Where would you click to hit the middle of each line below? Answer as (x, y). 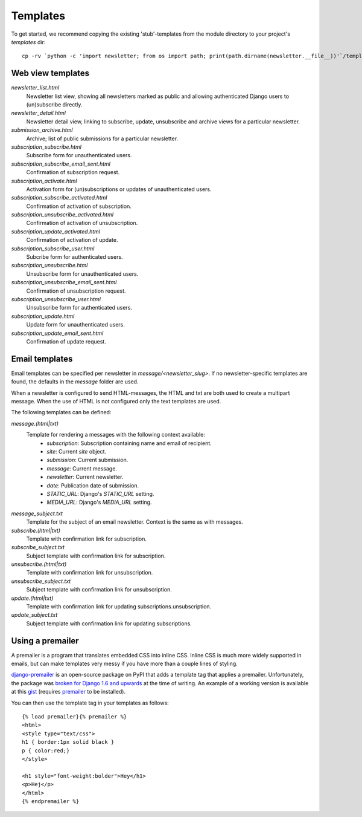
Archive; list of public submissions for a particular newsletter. (102, 138)
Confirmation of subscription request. (73, 172)
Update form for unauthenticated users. (75, 325)
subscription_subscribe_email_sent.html (61, 164)
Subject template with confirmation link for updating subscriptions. (109, 623)
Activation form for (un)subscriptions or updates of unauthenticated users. (119, 189)
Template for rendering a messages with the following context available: (116, 435)
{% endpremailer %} (51, 801)
